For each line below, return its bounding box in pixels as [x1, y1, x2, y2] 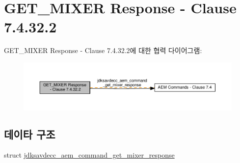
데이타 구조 [4, 127, 55, 142]
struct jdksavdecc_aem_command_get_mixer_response [4, 149, 175, 160]
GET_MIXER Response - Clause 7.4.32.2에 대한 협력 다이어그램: [4, 45, 202, 55]
